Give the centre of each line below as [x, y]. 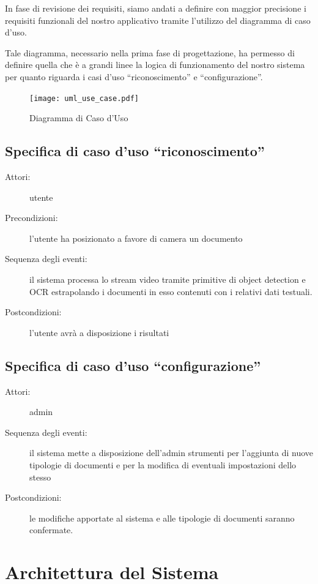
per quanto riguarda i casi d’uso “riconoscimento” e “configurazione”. [134, 76]
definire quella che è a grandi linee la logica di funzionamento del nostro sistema [155, 65]
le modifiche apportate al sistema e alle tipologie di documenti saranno [162, 518]
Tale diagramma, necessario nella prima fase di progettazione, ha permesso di [150, 52]
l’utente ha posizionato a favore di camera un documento [136, 238]
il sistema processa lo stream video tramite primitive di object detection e [168, 279]
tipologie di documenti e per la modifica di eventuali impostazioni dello [163, 464]
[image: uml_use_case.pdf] [84, 98]
